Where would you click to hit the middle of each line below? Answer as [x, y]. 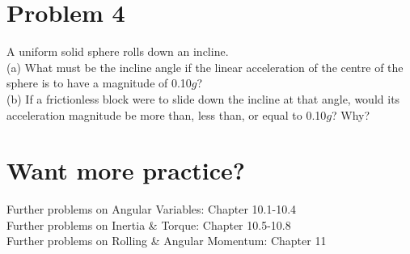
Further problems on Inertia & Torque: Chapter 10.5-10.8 [149, 224]
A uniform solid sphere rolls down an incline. [118, 51]
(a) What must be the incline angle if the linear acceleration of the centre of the [205, 67]
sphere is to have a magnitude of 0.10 [99, 83]
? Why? [351, 114]
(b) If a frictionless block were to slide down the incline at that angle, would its [203, 98]
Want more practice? [126, 170]
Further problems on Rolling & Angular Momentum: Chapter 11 [167, 241]
